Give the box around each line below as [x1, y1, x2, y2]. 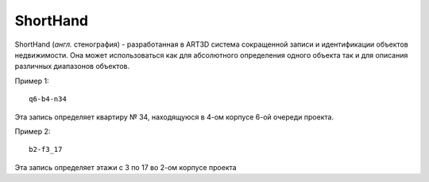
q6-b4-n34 [29, 95, 67, 104]
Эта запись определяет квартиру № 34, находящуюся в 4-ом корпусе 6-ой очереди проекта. [14, 112, 334, 122]
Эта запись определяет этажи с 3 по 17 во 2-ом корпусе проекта [14, 162, 238, 172]
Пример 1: [14, 76, 49, 85]
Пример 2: [14, 127, 51, 136]
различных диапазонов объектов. [14, 62, 130, 71]
